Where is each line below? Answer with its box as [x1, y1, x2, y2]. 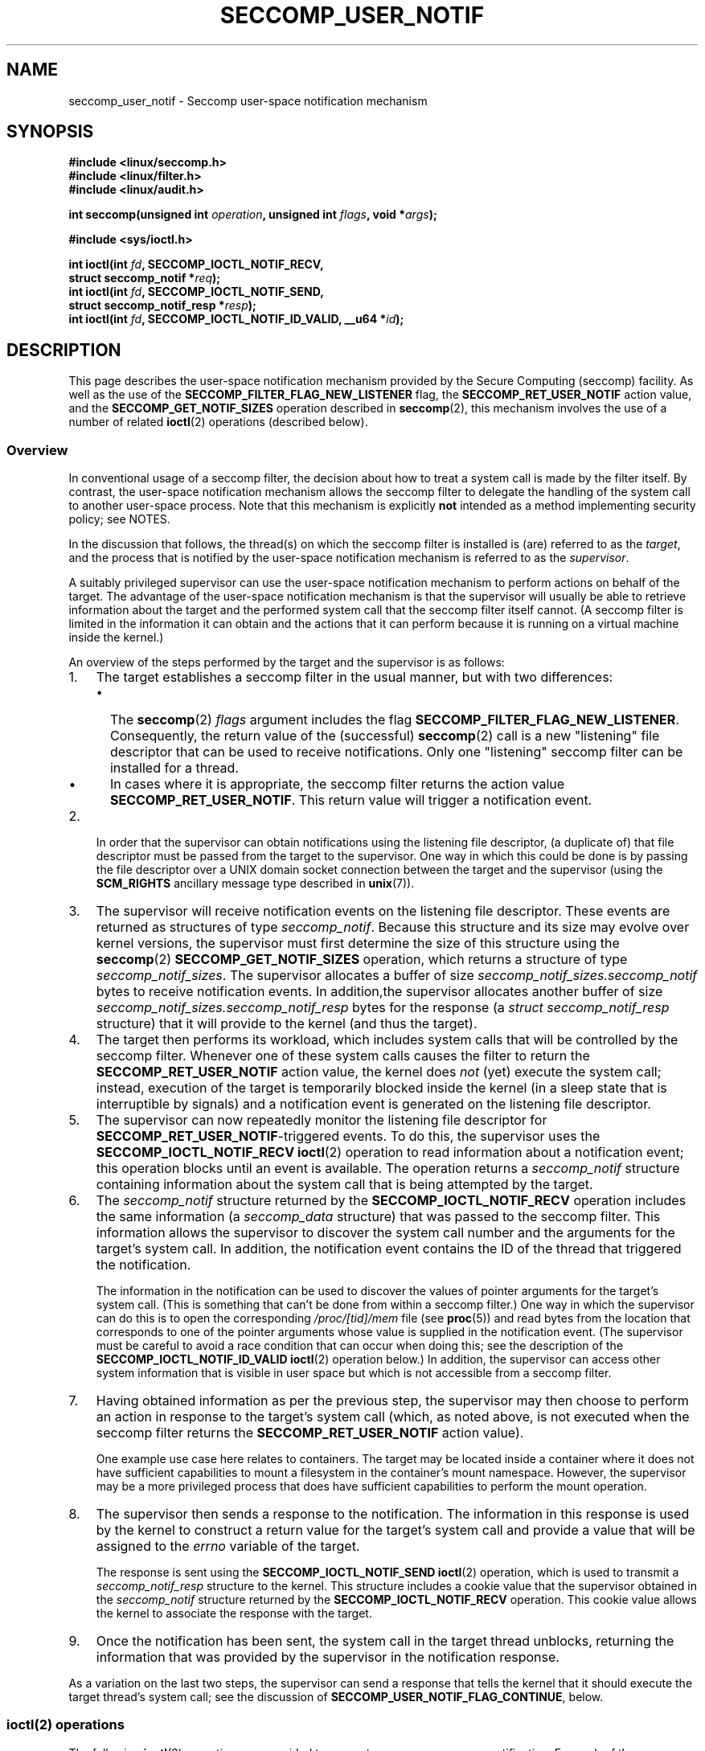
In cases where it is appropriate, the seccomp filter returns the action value [109, 776, 565, 793]
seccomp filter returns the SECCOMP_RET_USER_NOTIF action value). [96, 1425, 524, 1441]
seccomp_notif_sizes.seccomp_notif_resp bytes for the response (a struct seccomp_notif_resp [96, 999, 670, 1016]
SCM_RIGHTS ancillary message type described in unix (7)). [96, 876, 415, 891]
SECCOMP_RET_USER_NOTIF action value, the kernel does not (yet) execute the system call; [96, 1064, 662, 1081]
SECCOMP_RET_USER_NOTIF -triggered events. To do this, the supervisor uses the [96, 1128, 600, 1145]
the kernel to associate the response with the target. [96, 1606, 372, 1621]
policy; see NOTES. [68, 512, 170, 527]
